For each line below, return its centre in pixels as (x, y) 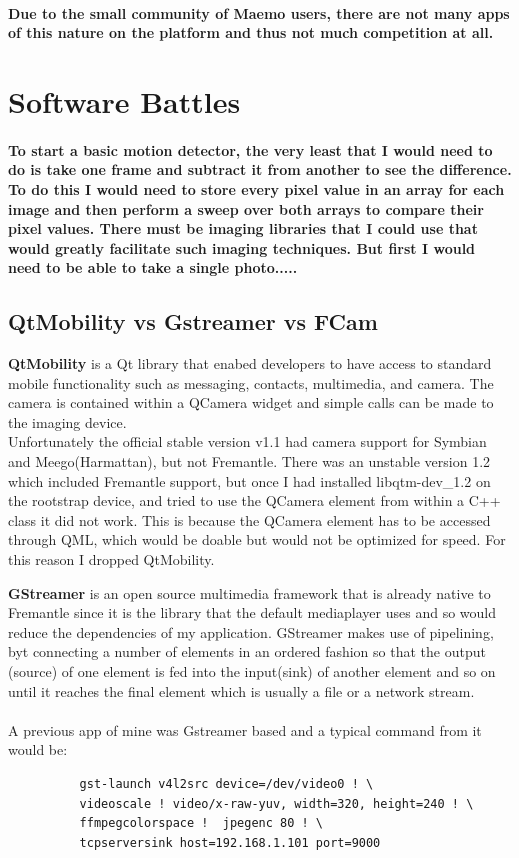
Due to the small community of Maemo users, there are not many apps (259, 12)
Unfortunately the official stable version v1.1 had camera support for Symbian (247, 441)
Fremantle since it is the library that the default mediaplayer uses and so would (252, 612)
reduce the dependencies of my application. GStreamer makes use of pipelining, (251, 631)
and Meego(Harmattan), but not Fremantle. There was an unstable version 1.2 (249, 461)
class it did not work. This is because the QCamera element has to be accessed (249, 519)
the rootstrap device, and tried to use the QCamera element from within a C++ (254, 500)
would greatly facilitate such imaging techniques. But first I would (242, 247)
